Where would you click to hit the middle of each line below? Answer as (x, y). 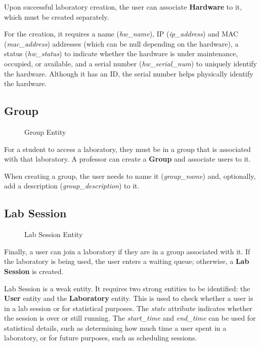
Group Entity (45, 131)
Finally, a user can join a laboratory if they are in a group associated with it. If (127, 251)
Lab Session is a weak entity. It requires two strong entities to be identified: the (127, 288)
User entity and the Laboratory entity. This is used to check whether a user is (129, 298)
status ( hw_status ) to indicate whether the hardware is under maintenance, (121, 53)
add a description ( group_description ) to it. (72, 186)
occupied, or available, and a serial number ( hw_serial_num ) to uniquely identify (130, 63)
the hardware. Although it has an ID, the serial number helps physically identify (129, 73)
